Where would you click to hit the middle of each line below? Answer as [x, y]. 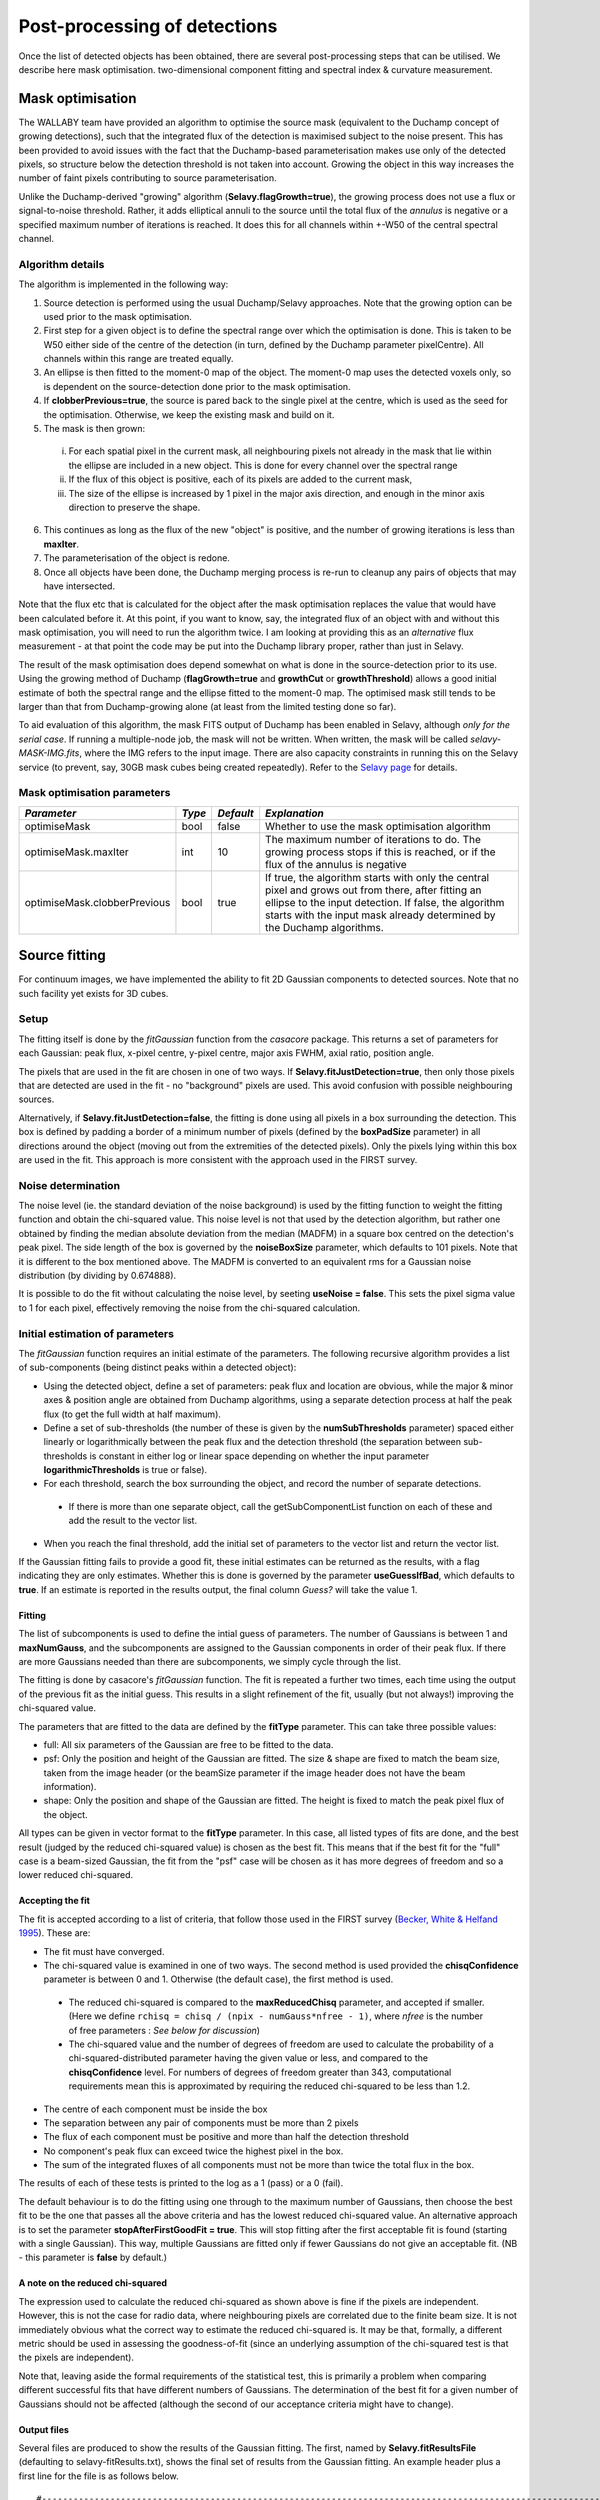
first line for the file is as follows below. [98, 2476]
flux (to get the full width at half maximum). [132, 1414]
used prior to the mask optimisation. [117, 316]
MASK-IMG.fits [49, 753]
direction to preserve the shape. [134, 507]
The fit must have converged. [104, 1951]
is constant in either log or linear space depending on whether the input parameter [259, 1456]
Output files [44, 2429]
